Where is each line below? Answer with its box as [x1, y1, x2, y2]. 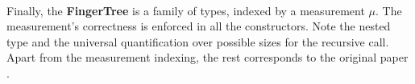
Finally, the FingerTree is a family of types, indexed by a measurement [6, 2, 365, 18]
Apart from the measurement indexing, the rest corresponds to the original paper [6, 49, 409, 66]
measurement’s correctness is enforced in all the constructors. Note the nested [6, 18, 391, 34]
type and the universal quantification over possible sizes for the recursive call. [6, 33, 389, 50]
